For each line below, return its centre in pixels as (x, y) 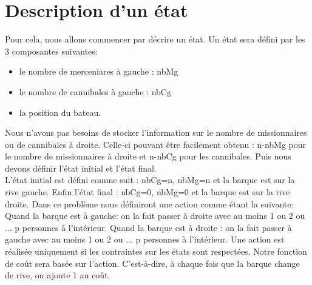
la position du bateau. (60, 112)
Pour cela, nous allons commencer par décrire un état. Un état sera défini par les (155, 39)
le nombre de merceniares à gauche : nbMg (99, 71)
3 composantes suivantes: (51, 51)
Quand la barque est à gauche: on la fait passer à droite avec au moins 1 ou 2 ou (155, 216)
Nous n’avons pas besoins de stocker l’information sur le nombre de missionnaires (156, 132)
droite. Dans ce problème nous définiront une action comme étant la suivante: (149, 203)
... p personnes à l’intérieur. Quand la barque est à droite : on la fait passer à (148, 227)
